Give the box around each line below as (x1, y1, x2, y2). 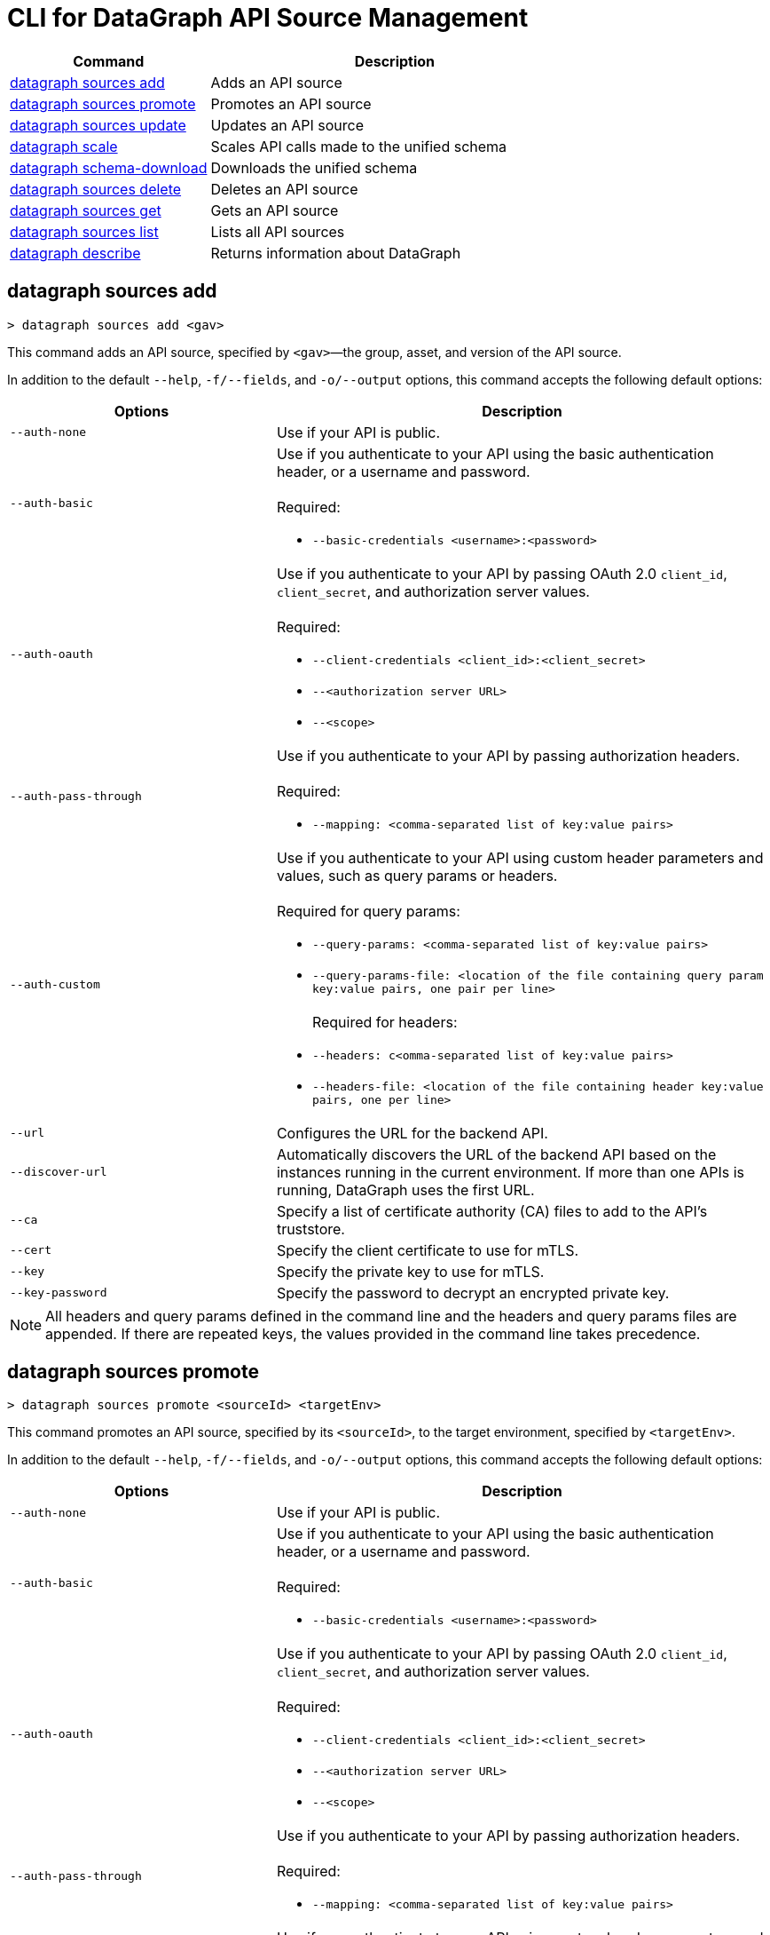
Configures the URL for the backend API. (276, 1123, 548, 1142)
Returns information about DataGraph (210, 243, 461, 262)
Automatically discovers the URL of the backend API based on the (276, 1145, 717, 1163)
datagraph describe (10, 243, 141, 262)
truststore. (276, 1219, 345, 1238)
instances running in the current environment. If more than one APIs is (276, 1162, 744, 1181)
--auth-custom (10, 978, 100, 992)
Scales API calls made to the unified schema (210, 137, 507, 155)
